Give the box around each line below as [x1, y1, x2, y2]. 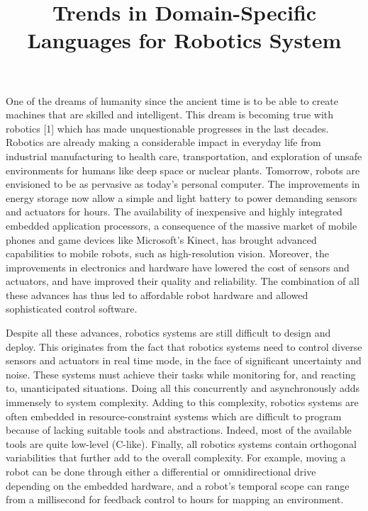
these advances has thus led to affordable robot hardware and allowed [6, 287, 308, 302]
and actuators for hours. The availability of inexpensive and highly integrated [6, 204, 342, 219]
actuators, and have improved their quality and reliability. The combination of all [6, 274, 359, 288]
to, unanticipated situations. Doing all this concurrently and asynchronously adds [6, 381, 360, 395]
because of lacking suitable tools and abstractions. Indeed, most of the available [6, 422, 352, 437]
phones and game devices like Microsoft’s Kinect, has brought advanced [6, 232, 317, 247]
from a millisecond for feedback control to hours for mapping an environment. [6, 492, 344, 507]
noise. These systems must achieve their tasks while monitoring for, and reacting [6, 366, 356, 381]
